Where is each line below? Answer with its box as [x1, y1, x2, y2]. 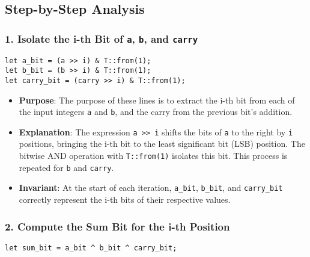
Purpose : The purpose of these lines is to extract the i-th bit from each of [19, 93, 295, 106]
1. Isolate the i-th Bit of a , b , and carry [5, 31, 198, 46]
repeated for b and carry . [19, 161, 114, 173]
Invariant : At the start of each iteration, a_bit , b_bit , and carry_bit [19, 181, 283, 194]
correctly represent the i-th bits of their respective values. [19, 193, 231, 205]
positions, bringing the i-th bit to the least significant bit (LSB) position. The [19, 137, 305, 150]
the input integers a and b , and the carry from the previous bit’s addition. [19, 105, 293, 118]
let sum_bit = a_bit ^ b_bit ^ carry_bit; [5, 243, 177, 252]
